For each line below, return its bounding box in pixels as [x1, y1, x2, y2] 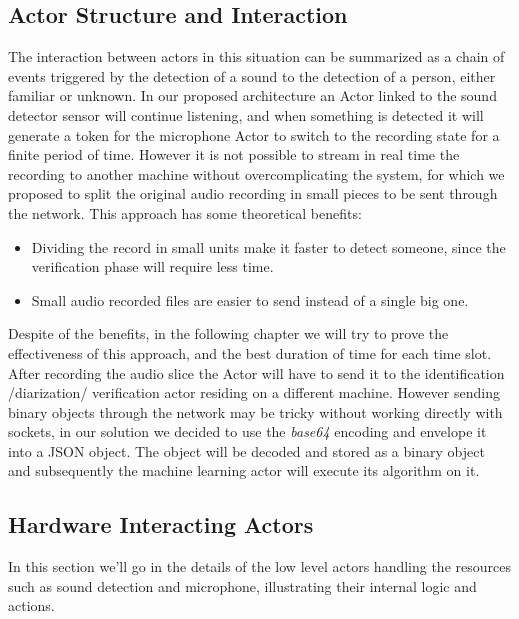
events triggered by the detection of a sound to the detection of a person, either [8, 65, 496, 86]
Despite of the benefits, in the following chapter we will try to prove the [8, 323, 449, 344]
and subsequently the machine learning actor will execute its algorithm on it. [8, 460, 480, 481]
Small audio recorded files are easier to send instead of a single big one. [31, 289, 469, 310]
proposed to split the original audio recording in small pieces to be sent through [8, 183, 498, 204]
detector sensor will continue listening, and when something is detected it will [8, 104, 484, 125]
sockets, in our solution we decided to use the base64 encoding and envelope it [8, 421, 487, 442]
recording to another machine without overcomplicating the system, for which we [8, 163, 505, 184]
